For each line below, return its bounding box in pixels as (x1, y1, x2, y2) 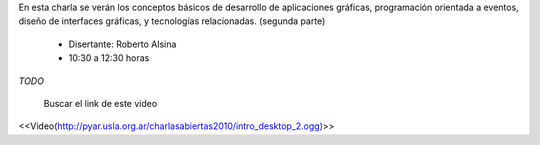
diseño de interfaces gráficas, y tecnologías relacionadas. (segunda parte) (18, 15, 326, 27)
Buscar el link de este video (43, 97, 158, 109)
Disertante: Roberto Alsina (68, 38, 177, 50)
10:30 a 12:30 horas (68, 52, 150, 64)
